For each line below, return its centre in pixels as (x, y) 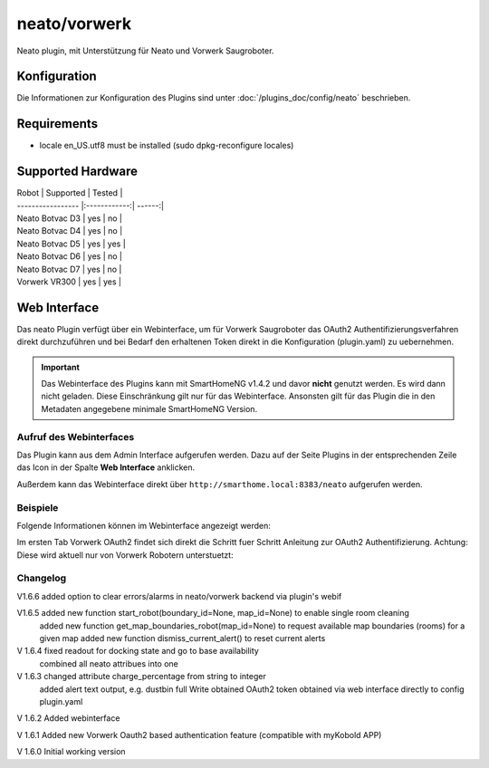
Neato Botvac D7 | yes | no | (69, 269)
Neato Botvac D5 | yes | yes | (71, 244)
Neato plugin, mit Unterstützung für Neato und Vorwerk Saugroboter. (145, 51)
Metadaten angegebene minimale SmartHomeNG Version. (149, 408)
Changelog (42, 578)
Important (61, 367)
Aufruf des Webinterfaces (76, 437)
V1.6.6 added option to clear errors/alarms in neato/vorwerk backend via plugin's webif (179, 596)
